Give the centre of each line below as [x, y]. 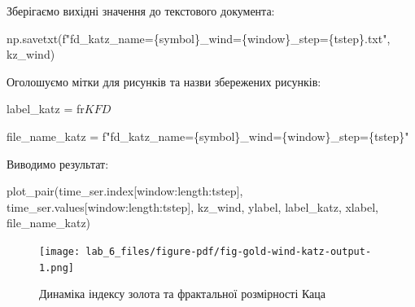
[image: [60, 251]
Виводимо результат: [58, 163]
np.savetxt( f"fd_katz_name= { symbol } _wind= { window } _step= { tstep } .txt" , [199, 38]
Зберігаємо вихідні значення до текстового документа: [141, 11]
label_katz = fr [46, 109]
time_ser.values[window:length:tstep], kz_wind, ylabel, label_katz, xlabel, [192, 206]
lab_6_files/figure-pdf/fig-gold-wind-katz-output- [229, 251]
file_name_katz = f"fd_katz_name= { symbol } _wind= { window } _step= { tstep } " [208, 136]
